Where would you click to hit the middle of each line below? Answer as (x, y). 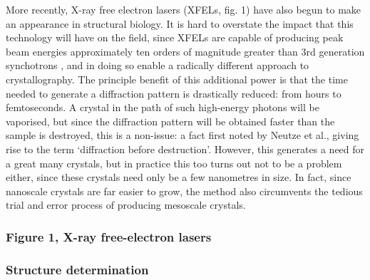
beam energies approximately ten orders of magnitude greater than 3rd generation (185, 51)
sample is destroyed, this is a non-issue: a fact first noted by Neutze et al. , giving (183, 135)
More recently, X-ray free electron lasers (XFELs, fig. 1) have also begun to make (184, 9)
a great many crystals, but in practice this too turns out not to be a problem (174, 163)
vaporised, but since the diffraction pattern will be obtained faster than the (170, 121)
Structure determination (77, 269)
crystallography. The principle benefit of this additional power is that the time (177, 79)
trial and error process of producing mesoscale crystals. (126, 205)
